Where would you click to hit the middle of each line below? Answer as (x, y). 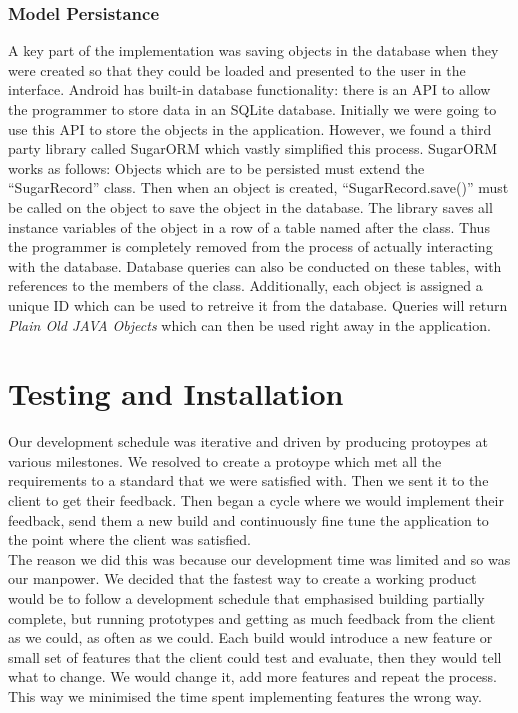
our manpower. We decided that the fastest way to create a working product (242, 578)
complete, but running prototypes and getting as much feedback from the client (252, 617)
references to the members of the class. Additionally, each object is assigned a (245, 285)
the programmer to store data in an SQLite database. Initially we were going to (252, 109)
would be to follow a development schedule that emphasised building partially (246, 598)
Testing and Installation (176, 393)
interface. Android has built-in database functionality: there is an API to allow (249, 89)
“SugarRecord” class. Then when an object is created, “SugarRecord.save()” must (258, 187)
